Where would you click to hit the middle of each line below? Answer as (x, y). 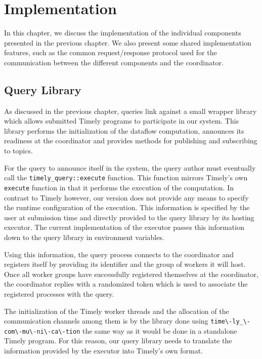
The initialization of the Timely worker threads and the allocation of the (117, 311)
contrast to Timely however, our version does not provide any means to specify (126, 197)
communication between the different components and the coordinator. (114, 62)
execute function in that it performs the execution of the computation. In (119, 187)
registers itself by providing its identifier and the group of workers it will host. (125, 264)
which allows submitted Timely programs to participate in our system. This (122, 121)
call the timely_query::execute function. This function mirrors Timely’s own (126, 177)
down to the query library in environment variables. (84, 237)
